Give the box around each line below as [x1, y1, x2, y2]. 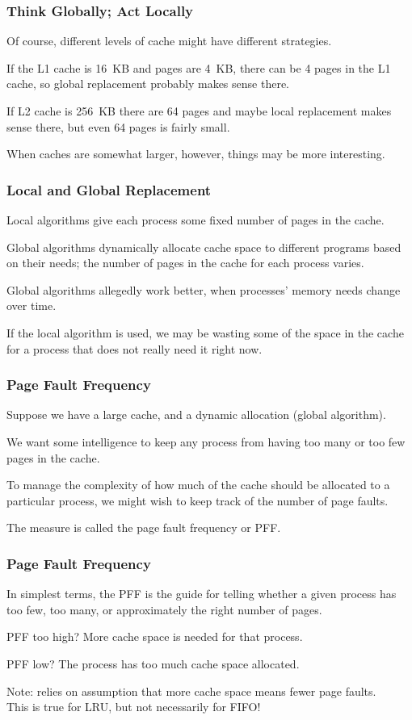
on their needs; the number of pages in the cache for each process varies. [6, 254, 364, 271]
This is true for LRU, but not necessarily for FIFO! [6, 698, 261, 715]
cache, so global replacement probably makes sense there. [6, 75, 289, 92]
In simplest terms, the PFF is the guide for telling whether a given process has [6, 585, 397, 602]
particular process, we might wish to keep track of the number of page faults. [6, 492, 389, 509]
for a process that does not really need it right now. [6, 340, 263, 357]
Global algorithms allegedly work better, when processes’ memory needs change [6, 281, 401, 298]
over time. [6, 297, 57, 314]
